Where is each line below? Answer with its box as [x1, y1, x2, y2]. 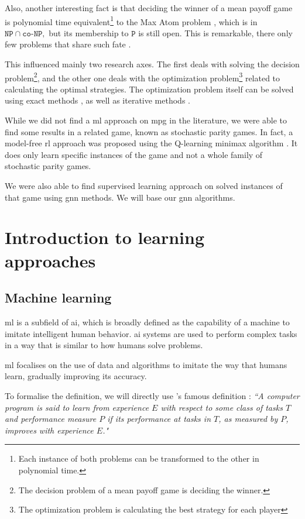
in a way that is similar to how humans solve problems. [5, 339, 203, 351]
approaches [5, 248, 96, 272]
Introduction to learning [5, 225, 205, 249]
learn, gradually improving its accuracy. [5, 370, 147, 382]
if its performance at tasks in [107, 413, 211, 425]
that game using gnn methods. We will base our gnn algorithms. [5, 191, 235, 203]
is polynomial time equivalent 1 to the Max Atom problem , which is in [5, 13, 258, 28]
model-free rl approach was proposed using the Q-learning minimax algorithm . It [5, 137, 298, 149]
